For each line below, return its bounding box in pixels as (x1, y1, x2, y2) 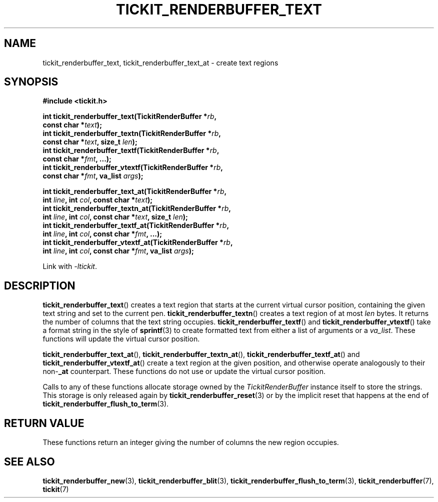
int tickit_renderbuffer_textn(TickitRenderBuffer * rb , (42, 129, 221, 138)
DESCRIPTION (4, 279, 75, 292)
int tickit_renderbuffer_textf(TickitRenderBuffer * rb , (42, 146, 219, 155)
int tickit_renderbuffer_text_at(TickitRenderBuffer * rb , (42, 187, 227, 196)
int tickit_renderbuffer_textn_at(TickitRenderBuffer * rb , (42, 204, 231, 213)
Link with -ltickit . (42, 262, 97, 271)
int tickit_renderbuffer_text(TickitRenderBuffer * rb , (42, 112, 217, 121)
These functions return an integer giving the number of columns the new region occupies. (42, 438, 339, 447)
